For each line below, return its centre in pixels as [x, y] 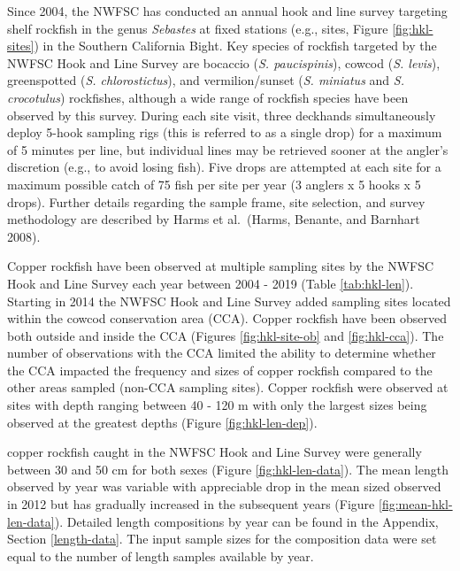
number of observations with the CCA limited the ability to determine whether [222, 353]
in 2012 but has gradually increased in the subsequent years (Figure [191, 504]
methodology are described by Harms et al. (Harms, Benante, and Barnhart [214, 219]
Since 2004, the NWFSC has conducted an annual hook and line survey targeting [227, 11]
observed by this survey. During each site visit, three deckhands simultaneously [222, 115]
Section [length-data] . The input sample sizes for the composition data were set [222, 539]
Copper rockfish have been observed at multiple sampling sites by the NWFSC [221, 266]
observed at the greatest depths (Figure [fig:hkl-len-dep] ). [162, 422]
